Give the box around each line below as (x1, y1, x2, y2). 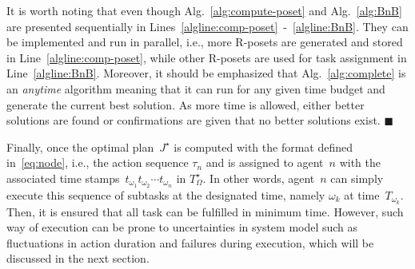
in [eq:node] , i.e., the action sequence (6, 154, 189, 171)
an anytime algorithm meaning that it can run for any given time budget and (6, 80, 385, 97)
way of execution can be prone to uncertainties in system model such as (6, 219, 358, 235)
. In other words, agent (202, 169, 315, 186)
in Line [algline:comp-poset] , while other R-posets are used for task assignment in (6, 49, 407, 65)
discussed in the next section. (6, 250, 150, 267)
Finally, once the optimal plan (6, 138, 154, 155)
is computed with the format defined (174, 138, 353, 155)
